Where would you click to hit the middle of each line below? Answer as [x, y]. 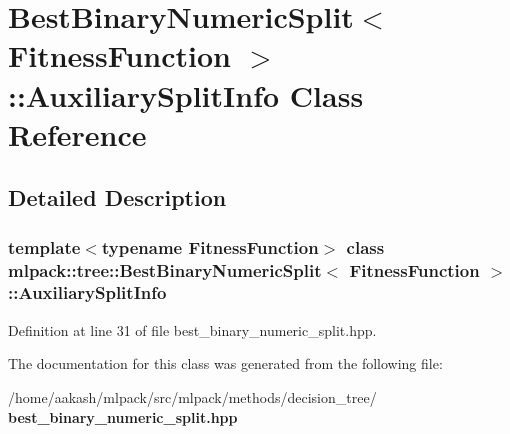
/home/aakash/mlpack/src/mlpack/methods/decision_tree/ [192, 396]
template [44, 246]
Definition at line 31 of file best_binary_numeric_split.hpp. [192, 329]
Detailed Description [117, 197]
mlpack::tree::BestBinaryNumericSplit [165, 269]
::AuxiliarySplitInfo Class [186, 94]
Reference [77, 133]
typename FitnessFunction [210, 246]
